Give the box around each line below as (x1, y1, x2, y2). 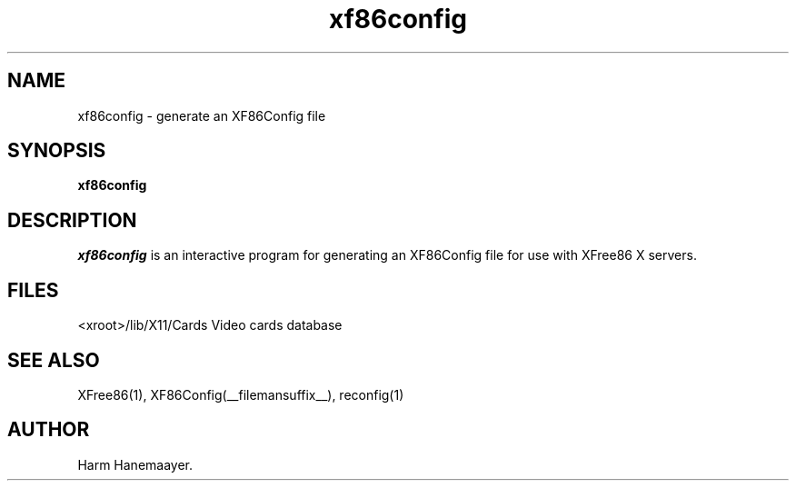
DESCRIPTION (7, 208, 137, 232)
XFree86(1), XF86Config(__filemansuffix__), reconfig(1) (77, 386, 404, 403)
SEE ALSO (7, 348, 100, 372)
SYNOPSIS (7, 139, 106, 163)
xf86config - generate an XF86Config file (77, 107, 326, 124)
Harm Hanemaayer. (77, 456, 194, 473)
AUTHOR (7, 418, 90, 442)
